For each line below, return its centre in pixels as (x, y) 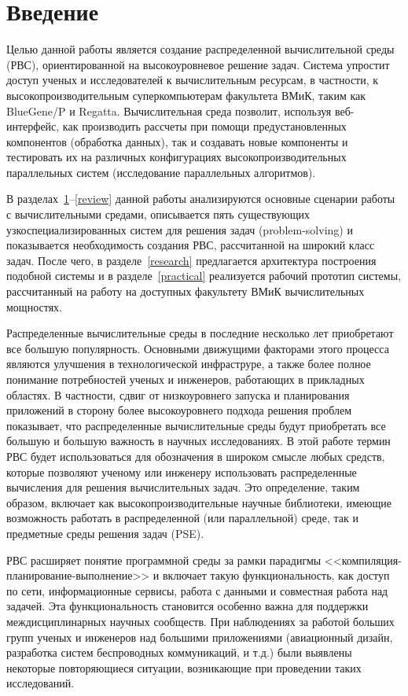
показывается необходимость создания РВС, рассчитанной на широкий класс (191, 245)
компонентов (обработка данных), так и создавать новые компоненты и (177, 141)
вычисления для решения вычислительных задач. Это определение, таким (183, 487)
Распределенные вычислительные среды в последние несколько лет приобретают (200, 333)
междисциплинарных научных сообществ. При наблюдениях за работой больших (200, 621)
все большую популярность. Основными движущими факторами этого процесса (198, 348)
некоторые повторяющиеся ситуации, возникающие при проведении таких (184, 667)
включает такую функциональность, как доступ (276, 575)
